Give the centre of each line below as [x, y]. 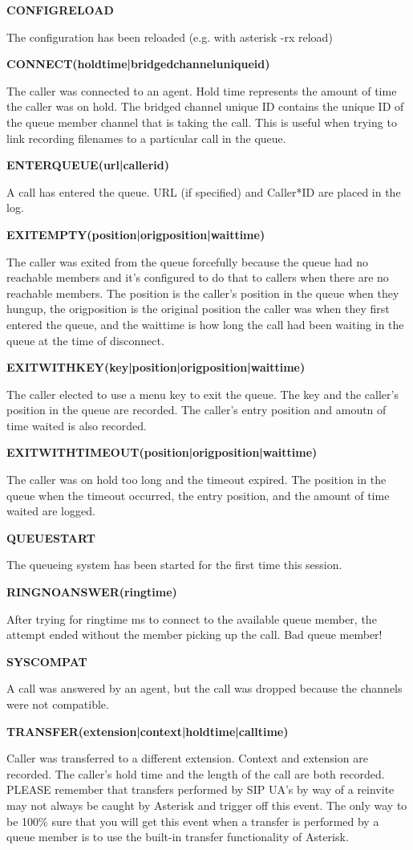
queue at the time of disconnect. [85, 340]
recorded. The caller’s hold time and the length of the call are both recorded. [196, 773]
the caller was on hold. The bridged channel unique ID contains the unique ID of [205, 106]
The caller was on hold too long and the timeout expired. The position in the [196, 480]
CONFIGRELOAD [60, 10]
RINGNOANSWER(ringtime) [92, 592]
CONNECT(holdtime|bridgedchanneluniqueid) [138, 64]
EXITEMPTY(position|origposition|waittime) [136, 234]
